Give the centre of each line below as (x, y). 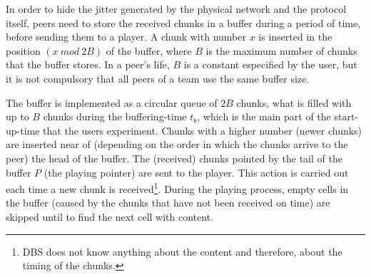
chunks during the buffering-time (115, 116)
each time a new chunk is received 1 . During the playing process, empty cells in (177, 188)
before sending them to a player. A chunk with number (126, 37)
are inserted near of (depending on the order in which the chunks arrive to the (177, 144)
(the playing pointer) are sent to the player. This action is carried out (196, 172)
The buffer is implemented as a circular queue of (112, 102)
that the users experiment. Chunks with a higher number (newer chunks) (203, 130)
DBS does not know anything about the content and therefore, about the (182, 251)
